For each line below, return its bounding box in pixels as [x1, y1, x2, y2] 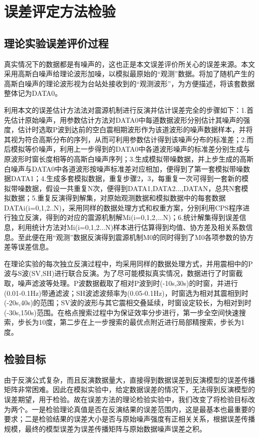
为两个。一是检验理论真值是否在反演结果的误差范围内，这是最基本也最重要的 [4, 404, 255, 414]
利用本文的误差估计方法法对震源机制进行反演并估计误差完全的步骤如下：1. [4, 104, 247, 115]
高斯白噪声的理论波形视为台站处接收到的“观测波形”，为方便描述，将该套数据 [4, 78, 255, 88]
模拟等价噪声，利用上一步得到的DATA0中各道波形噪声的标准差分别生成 [10, 144, 244, 154]
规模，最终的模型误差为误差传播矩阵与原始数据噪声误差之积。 [4, 423, 206, 434]
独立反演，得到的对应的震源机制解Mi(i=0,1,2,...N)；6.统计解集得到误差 [10, 212, 240, 222]
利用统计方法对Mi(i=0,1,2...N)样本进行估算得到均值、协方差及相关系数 [17, 222, 246, 232]
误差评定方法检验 [4, 1, 116, 21]
